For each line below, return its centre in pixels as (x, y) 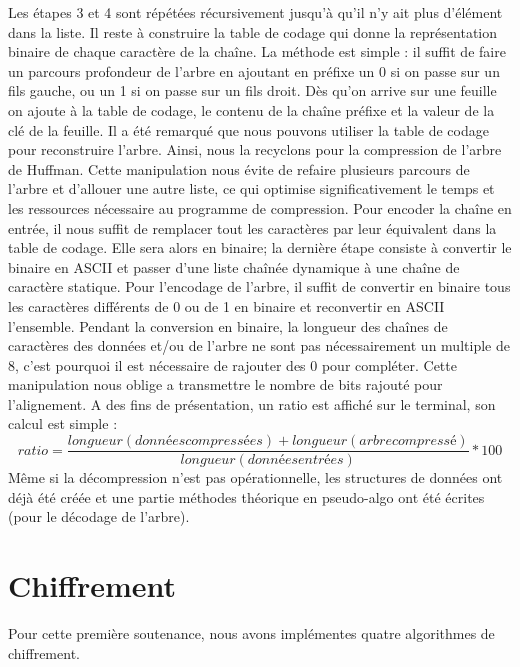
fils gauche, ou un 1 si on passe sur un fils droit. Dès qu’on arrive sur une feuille (252, 90)
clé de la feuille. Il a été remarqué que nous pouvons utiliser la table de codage (248, 129)
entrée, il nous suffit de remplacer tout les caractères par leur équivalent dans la (252, 227)
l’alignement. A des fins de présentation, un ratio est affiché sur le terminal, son (252, 403)
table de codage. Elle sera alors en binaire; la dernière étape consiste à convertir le (260, 247)
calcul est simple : (63, 423)
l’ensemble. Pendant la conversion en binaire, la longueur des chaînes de (228, 325)
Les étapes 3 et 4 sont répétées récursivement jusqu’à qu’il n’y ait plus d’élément (255, 12)
